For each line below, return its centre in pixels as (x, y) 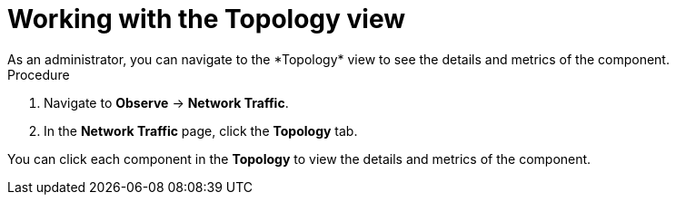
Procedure (39, 74)
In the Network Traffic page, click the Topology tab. (201, 130)
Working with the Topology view (207, 19)
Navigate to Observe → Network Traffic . (166, 102)
